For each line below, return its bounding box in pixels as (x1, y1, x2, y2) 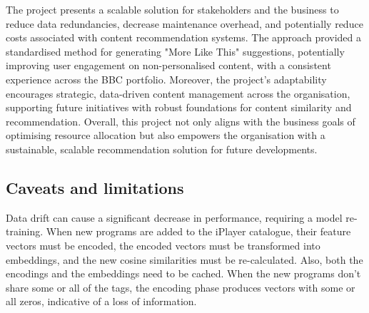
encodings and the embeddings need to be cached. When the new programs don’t (6, 266, 361, 281)
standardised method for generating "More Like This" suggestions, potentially (6, 43, 345, 58)
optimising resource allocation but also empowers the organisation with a (6, 128, 325, 143)
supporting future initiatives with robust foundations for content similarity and (6, 100, 352, 115)
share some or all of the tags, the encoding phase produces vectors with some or (6, 279, 355, 294)
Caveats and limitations (6, 176, 184, 198)
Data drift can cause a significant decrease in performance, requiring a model (6, 210, 343, 225)
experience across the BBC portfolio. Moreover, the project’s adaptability (6, 71, 327, 86)
